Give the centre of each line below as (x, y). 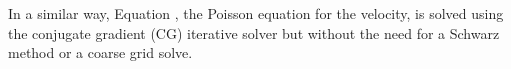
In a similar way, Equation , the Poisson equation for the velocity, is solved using (256, 13)
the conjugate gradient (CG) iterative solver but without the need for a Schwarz (254, 32)
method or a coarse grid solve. (100, 52)
